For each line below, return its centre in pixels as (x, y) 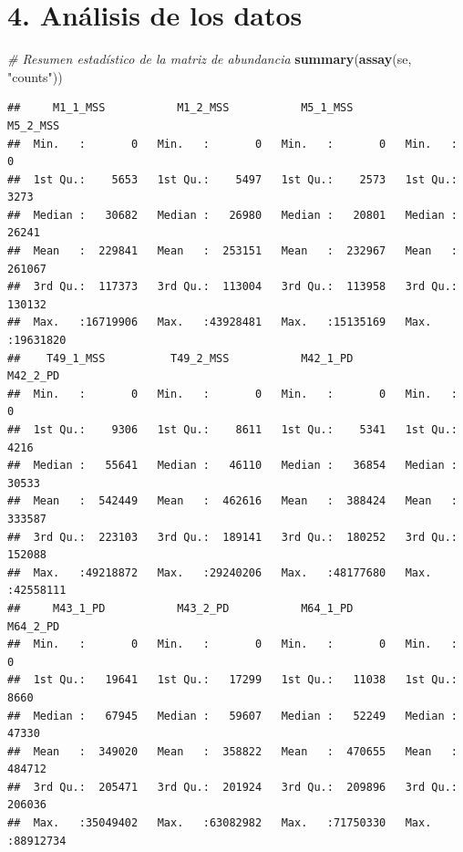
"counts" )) (35, 76)
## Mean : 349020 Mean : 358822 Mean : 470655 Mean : (232, 751)
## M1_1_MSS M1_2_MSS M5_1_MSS (180, 108)
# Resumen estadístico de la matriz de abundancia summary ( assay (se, (210, 59)
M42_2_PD (34, 376)
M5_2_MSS (34, 125)
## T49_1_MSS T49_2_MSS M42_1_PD (180, 358)
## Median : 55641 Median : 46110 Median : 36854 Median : (232, 466)
